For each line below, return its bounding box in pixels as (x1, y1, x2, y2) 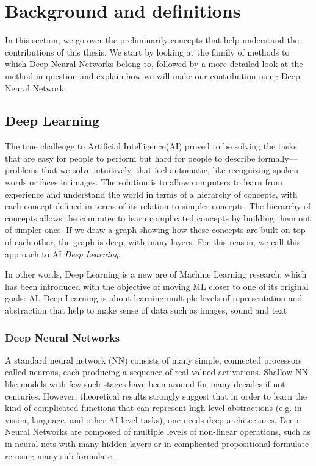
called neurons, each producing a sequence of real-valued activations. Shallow (5, 365, 293, 378)
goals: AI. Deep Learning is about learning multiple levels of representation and (5, 292, 303, 304)
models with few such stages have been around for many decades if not (20, 378, 285, 390)
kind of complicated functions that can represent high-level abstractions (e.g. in (5, 401, 302, 414)
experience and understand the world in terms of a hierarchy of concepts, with (5, 187, 298, 200)
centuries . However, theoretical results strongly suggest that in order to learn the (5, 389, 307, 402)
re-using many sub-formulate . (5, 449, 115, 462)
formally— (258, 151, 298, 164)
